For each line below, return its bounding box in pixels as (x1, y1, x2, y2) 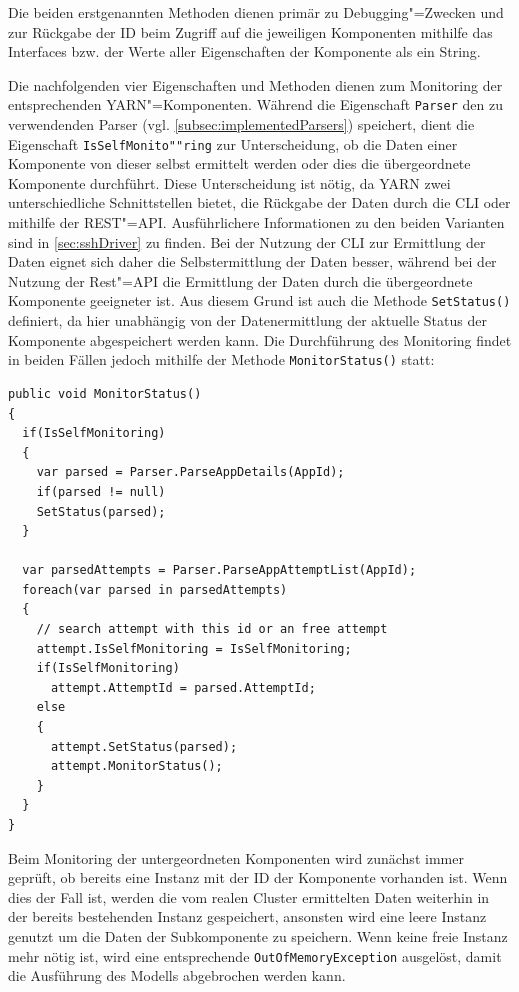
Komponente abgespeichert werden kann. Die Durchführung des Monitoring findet (8, 329, 512, 350)
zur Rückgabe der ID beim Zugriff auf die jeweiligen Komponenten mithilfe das (8, 21, 493, 42)
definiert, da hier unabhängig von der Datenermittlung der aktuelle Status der (8, 310, 487, 331)
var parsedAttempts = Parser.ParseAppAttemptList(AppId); (22, 563, 417, 578)
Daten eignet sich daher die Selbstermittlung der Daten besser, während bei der (8, 251, 497, 272)
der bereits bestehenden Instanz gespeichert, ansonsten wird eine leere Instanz (8, 906, 487, 927)
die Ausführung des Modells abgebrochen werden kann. (8, 965, 346, 986)
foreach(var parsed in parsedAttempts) (22, 582, 288, 597)
